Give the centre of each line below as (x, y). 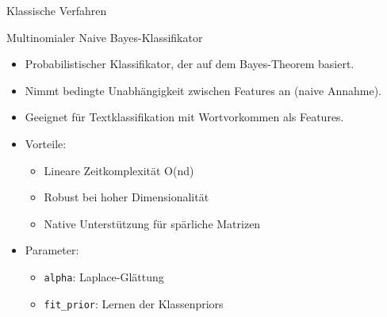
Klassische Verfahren (57, 10)
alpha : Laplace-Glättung (104, 276)
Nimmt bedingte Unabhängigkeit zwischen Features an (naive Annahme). (203, 90)
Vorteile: (46, 143)
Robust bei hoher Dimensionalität (126, 197)
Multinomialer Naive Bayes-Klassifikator (105, 37)
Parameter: (52, 250)
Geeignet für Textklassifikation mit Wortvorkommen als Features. (184, 117)
